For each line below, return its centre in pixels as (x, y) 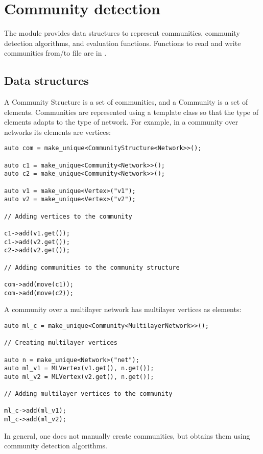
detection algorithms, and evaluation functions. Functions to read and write (123, 43)
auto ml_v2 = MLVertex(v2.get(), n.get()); (79, 377)
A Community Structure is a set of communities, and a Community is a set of (126, 102)
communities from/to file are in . (55, 53)
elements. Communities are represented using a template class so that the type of (131, 112)
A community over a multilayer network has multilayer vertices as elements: (123, 309)
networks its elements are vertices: (57, 132)
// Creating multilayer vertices (61, 343)
